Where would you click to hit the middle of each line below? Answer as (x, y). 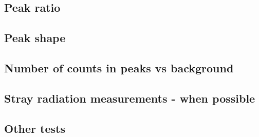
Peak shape (35, 38)
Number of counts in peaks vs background (119, 67)
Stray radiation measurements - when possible (130, 98)
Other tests (35, 128)
